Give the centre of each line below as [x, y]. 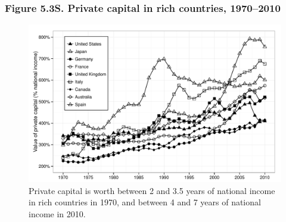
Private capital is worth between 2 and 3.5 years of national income [152, 190]
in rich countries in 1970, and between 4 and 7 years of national [145, 202]
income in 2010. [57, 214]
